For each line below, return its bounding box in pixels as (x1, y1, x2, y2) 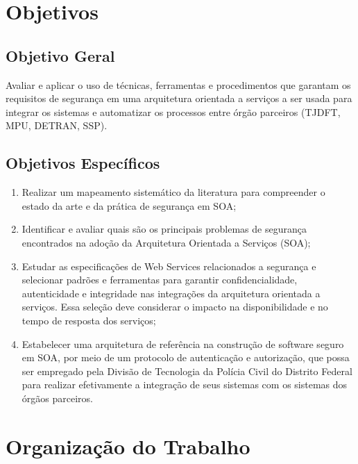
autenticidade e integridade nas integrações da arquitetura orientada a (22, 285, 321, 300)
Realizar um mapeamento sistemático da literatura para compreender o (22, 185, 325, 199)
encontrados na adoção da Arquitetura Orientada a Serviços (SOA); (22, 235, 311, 249)
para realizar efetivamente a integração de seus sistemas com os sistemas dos (22, 377, 348, 392)
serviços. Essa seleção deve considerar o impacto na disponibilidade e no (22, 299, 328, 314)
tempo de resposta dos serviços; (22, 313, 156, 327)
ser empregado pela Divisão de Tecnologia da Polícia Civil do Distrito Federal (22, 363, 352, 378)
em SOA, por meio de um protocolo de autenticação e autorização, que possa (22, 350, 350, 365)
